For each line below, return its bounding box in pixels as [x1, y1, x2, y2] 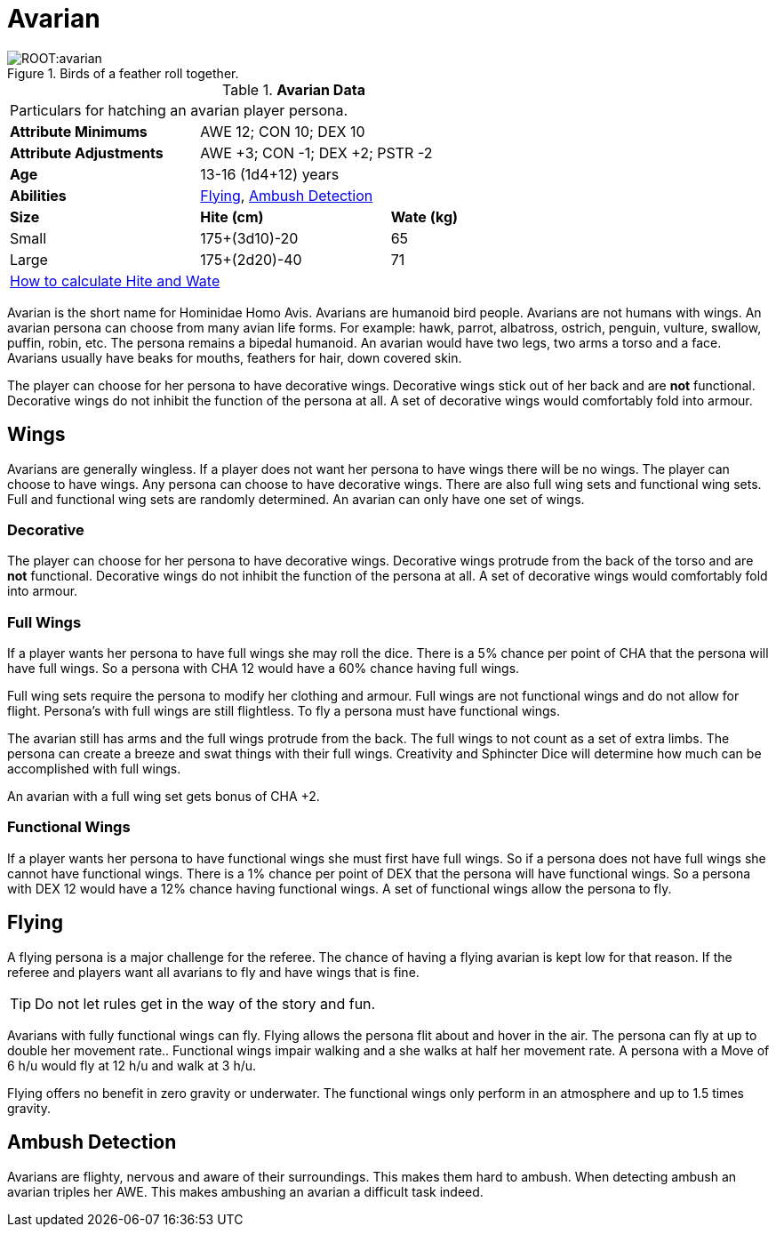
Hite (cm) [200, 207, 264, 226]
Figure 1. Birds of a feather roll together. [7, 65, 239, 81]
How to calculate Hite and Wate [10, 271, 220, 290]
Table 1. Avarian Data [222, 80, 365, 99]
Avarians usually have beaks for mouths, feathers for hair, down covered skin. [7, 349, 462, 365]
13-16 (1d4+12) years [200, 164, 340, 183]
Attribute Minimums [10, 122, 148, 140]
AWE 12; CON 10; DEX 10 [200, 122, 365, 140]
